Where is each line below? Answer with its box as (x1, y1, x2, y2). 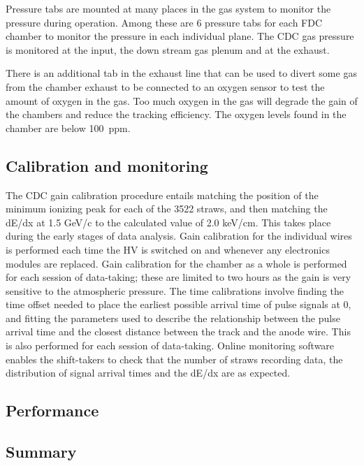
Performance (6, 400, 99, 421)
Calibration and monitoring (6, 154, 208, 176)
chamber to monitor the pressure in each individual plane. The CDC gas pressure (6, 29, 354, 43)
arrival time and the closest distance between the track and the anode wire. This (6, 324, 351, 339)
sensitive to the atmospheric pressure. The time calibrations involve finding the (6, 283, 344, 298)
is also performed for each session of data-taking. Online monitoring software (6, 338, 335, 353)
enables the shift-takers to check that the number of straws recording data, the (6, 351, 343, 366)
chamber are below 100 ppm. (6, 120, 131, 135)
